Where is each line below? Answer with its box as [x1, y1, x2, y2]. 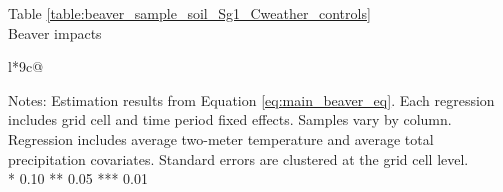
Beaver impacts [8, 22, 102, 43]
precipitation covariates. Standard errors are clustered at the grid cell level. [8, 148, 469, 169]
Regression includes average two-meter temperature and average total [8, 128, 434, 149]
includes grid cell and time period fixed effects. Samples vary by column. [8, 109, 452, 130]
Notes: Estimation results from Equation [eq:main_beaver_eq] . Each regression [8, 89, 495, 110]
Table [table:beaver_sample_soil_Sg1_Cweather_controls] [8, 3, 371, 23]
